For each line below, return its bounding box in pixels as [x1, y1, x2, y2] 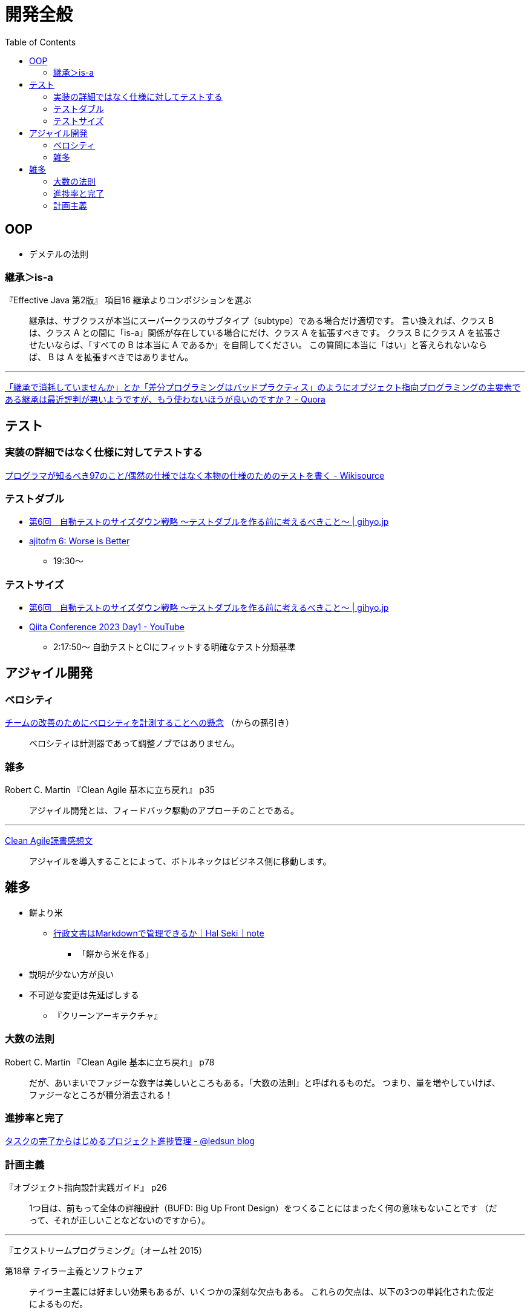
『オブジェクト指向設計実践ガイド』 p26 [5, 1182, 167, 1193]
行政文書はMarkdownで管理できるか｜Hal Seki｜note [53, 927, 264, 938]
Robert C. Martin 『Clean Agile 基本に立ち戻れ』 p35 [5, 785, 215, 795]
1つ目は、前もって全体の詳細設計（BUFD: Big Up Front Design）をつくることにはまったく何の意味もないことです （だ [29, 1203, 497, 1214]
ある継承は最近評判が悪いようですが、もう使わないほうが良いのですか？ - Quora [5, 394, 326, 405]
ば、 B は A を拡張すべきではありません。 [29, 352, 194, 363]
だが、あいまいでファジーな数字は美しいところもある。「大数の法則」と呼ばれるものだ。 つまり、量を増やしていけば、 [29, 1077, 500, 1088]
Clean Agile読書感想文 [5, 835, 93, 846]
